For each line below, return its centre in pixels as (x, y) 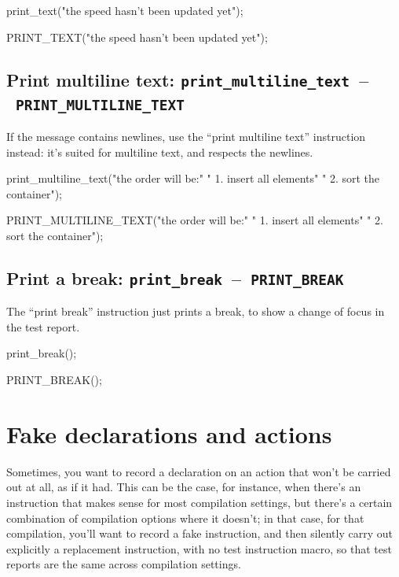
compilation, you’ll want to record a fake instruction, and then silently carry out (199, 533)
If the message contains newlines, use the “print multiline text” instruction (186, 136)
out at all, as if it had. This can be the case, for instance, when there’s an (184, 487)
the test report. (43, 326)
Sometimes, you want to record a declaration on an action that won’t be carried (199, 471)
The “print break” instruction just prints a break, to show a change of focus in (196, 311)
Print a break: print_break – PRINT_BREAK (175, 277)
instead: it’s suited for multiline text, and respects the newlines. (160, 152)
